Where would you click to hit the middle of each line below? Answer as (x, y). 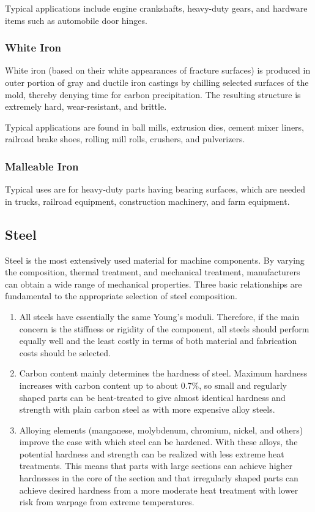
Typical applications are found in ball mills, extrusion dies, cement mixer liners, (155, 127)
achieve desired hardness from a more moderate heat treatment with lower (159, 490)
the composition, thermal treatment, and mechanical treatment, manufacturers (153, 272)
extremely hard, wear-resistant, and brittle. (86, 106)
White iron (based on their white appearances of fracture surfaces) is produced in (158, 70)
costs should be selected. (65, 352)
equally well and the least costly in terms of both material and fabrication (158, 341)
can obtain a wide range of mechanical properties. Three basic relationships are (154, 284)
